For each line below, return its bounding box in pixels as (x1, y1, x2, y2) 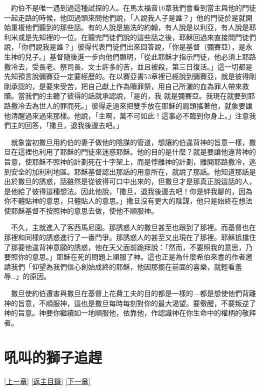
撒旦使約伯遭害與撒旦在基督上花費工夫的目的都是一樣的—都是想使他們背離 (10, 288, 256, 298)
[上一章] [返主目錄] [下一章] (4, 375, 90, 386)
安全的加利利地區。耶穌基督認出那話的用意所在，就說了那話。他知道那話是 (10, 166, 256, 176)
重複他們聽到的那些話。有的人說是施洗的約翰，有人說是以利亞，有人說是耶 (10, 22, 256, 32)
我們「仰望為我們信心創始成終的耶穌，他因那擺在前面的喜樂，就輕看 (10, 261, 235, 271)
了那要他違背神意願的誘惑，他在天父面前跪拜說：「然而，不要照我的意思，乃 (4, 241, 252, 252)
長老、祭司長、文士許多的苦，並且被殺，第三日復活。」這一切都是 (38, 61, 252, 71)
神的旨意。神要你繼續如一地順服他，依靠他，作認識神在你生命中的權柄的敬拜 (4, 307, 256, 318)
